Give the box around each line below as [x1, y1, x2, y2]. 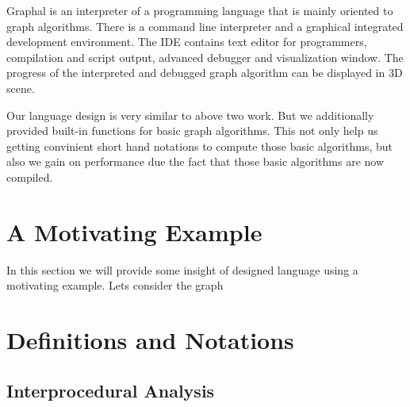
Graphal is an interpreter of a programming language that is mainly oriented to [6, 2, 393, 18]
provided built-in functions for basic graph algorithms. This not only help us [6, 122, 378, 139]
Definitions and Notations [6, 324, 294, 356]
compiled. [6, 168, 53, 185]
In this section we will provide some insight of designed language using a [6, 261, 358, 278]
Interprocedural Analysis [6, 378, 215, 402]
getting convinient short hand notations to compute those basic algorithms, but [6, 137, 393, 154]
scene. [6, 79, 35, 96]
